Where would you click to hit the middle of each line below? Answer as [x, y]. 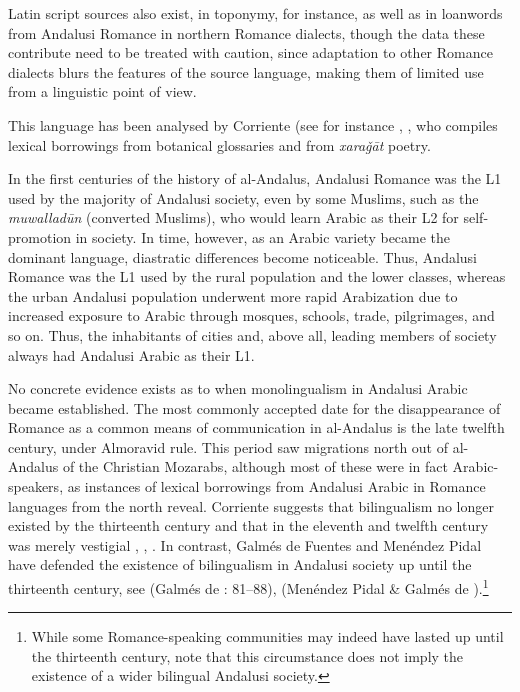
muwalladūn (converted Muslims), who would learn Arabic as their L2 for [233, 217]
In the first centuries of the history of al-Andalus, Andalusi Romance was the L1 [255, 178]
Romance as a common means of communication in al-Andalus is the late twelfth [256, 427]
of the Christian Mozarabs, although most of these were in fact [255, 466]
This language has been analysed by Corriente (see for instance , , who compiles [253, 124]
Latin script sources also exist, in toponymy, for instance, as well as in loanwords [255, 13]
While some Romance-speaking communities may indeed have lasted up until [267, 636]
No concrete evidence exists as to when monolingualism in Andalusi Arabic [238, 388]
